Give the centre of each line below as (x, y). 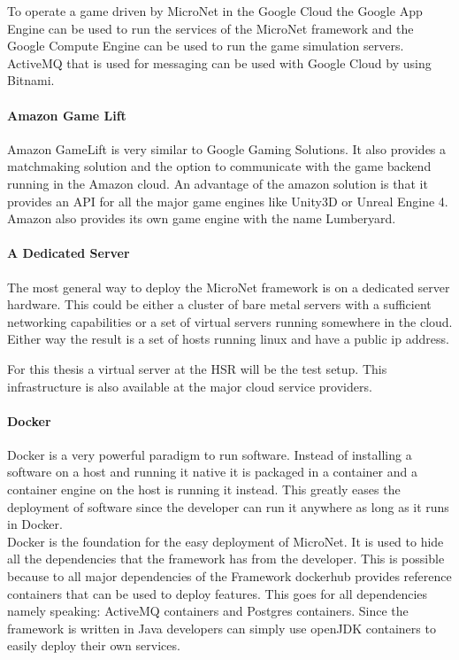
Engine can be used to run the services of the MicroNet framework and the (210, 28)
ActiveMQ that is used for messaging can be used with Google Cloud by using (219, 62)
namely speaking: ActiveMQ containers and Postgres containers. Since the (208, 611)
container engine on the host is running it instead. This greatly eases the (204, 489)
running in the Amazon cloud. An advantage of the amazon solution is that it (218, 183)
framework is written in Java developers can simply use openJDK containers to (222, 628)
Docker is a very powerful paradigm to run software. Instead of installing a (210, 454)
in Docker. (35, 524)
